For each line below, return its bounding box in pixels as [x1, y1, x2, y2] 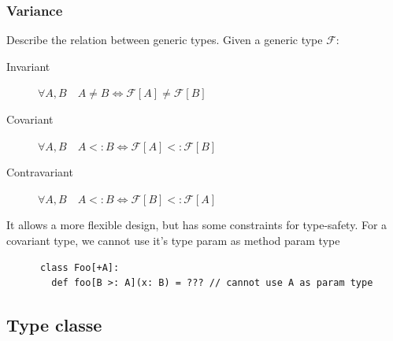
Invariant [6, 57, 50, 74]
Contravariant [6, 164, 73, 180]
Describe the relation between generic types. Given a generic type [6, 32, 323, 48]
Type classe [6, 313, 102, 337]
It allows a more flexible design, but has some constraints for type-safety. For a [6, 217, 387, 233]
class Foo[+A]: [39, 261, 120, 273]
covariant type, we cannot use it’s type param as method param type [6, 232, 340, 248]
